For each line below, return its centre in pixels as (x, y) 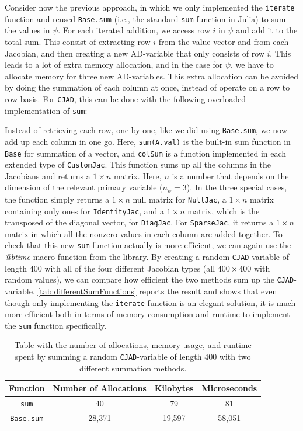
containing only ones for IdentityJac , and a (84, 211)
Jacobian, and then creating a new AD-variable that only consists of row (135, 53)
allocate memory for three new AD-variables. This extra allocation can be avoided (151, 76)
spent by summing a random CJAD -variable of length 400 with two (133, 357)
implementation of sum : (46, 110)
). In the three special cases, (237, 187)
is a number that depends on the (230, 175)
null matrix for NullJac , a (180, 199)
